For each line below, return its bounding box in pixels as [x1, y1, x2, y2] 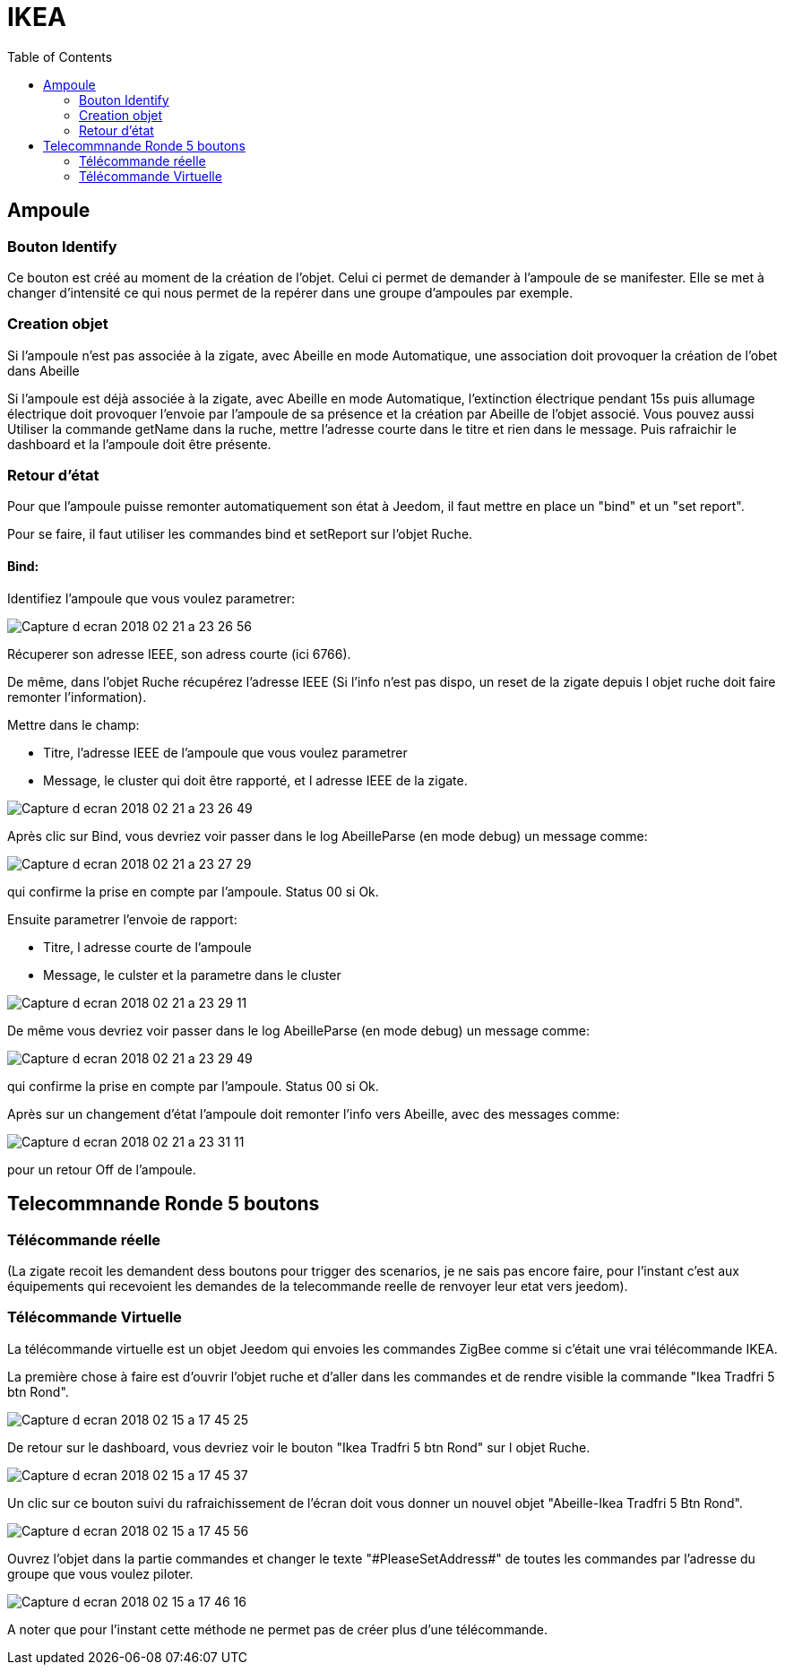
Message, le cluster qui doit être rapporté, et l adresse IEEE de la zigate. [43, 772, 468, 788]
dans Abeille [7, 362, 80, 378]
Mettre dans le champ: [7, 716, 140, 732]
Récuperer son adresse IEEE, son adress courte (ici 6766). [7, 645, 351, 662]
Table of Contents [7, 48, 113, 65]
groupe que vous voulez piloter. [7, 1565, 194, 1581]
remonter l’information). [7, 689, 147, 705]
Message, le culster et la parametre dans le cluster [43, 966, 341, 983]
